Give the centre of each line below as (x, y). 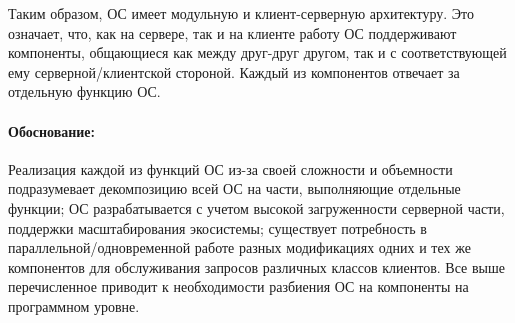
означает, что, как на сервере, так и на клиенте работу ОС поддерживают (232, 32)
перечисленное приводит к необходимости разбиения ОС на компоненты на (238, 286)
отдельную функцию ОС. (84, 91)
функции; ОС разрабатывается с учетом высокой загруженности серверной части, (256, 207)
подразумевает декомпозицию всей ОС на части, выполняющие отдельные (234, 188)
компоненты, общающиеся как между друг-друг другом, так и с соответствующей (257, 52)
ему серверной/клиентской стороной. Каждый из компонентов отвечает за (234, 71)
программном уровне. (74, 305)
